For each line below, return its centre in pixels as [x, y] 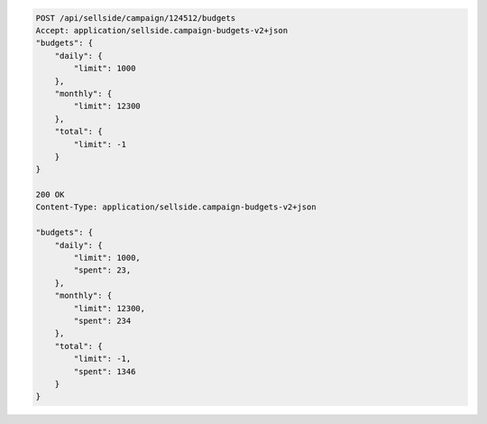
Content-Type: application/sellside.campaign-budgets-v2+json [176, 207]
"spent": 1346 [105, 371]
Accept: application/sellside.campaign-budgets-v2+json [162, 30]
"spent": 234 [102, 321]
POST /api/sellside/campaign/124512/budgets [136, 18]
